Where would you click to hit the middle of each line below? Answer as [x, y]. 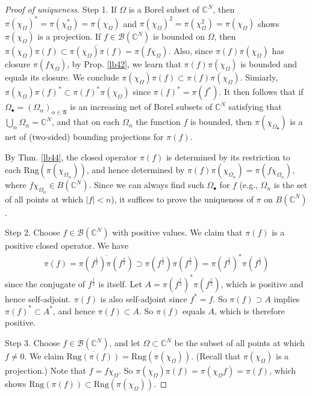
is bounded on [179, 36]
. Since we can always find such [146, 185]
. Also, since [191, 51]
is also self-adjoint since [144, 298]
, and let [125, 343]
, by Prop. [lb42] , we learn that [124, 64]
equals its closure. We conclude [62, 77]
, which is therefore [249, 310]
